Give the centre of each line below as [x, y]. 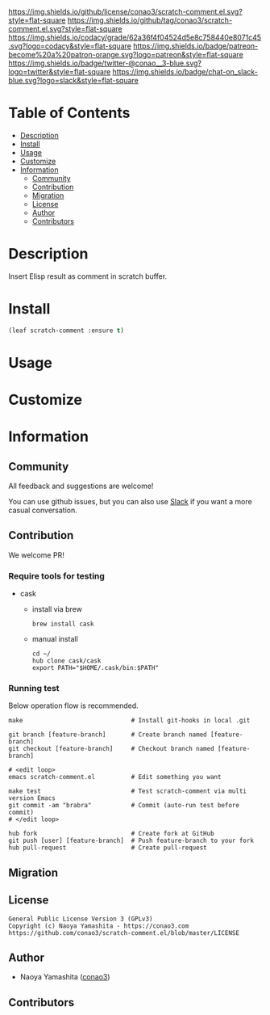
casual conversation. [43, 510]
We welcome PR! [36, 555]
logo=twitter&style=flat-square [60, 72]
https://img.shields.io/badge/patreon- [195, 46]
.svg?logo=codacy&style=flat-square [70, 46]
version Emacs [32, 798]
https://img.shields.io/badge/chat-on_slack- [185, 72]
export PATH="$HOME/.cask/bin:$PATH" [96, 668]
